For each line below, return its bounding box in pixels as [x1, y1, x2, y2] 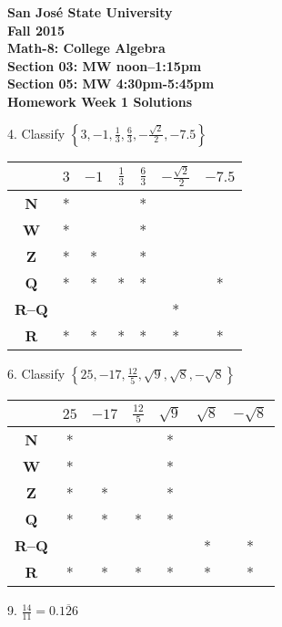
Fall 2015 [7, 20, 65, 39]
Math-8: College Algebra [7, 38, 166, 57]
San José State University [7, 3, 173, 21]
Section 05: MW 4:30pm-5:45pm [7, 74, 215, 93]
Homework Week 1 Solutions [7, 91, 192, 110]
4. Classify [7, 123, 65, 142]
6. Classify [7, 364, 65, 383]
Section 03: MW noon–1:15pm [7, 56, 202, 75]
